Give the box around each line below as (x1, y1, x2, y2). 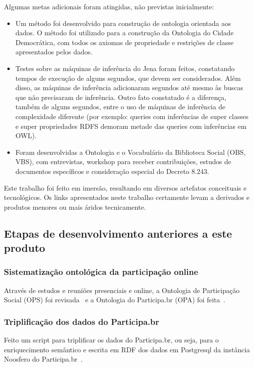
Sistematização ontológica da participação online (4, 266, 198, 278)
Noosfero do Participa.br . (4, 354, 83, 364)
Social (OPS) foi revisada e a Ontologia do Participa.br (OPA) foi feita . (4, 294, 226, 305)
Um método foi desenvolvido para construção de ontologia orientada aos (15, 18, 231, 28)
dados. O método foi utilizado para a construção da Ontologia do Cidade (15, 27, 234, 38)
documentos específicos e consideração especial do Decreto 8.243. (15, 166, 209, 176)
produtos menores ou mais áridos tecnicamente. (4, 201, 146, 212)
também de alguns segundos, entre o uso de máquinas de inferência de (15, 101, 226, 112)
